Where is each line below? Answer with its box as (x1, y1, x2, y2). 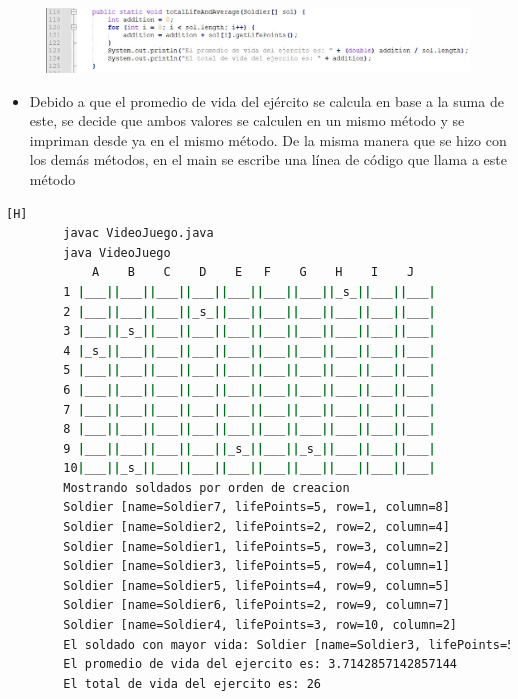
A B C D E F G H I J (91, 265, 415, 280)
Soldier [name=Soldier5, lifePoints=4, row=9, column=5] (63, 578, 450, 593)
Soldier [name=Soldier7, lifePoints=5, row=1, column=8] (63, 500, 450, 515)
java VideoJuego (63, 245, 171, 260)
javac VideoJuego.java (63, 226, 214, 241)
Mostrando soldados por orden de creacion (63, 480, 350, 495)
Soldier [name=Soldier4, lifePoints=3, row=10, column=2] (63, 618, 458, 633)
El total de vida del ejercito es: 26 (63, 676, 322, 691)
